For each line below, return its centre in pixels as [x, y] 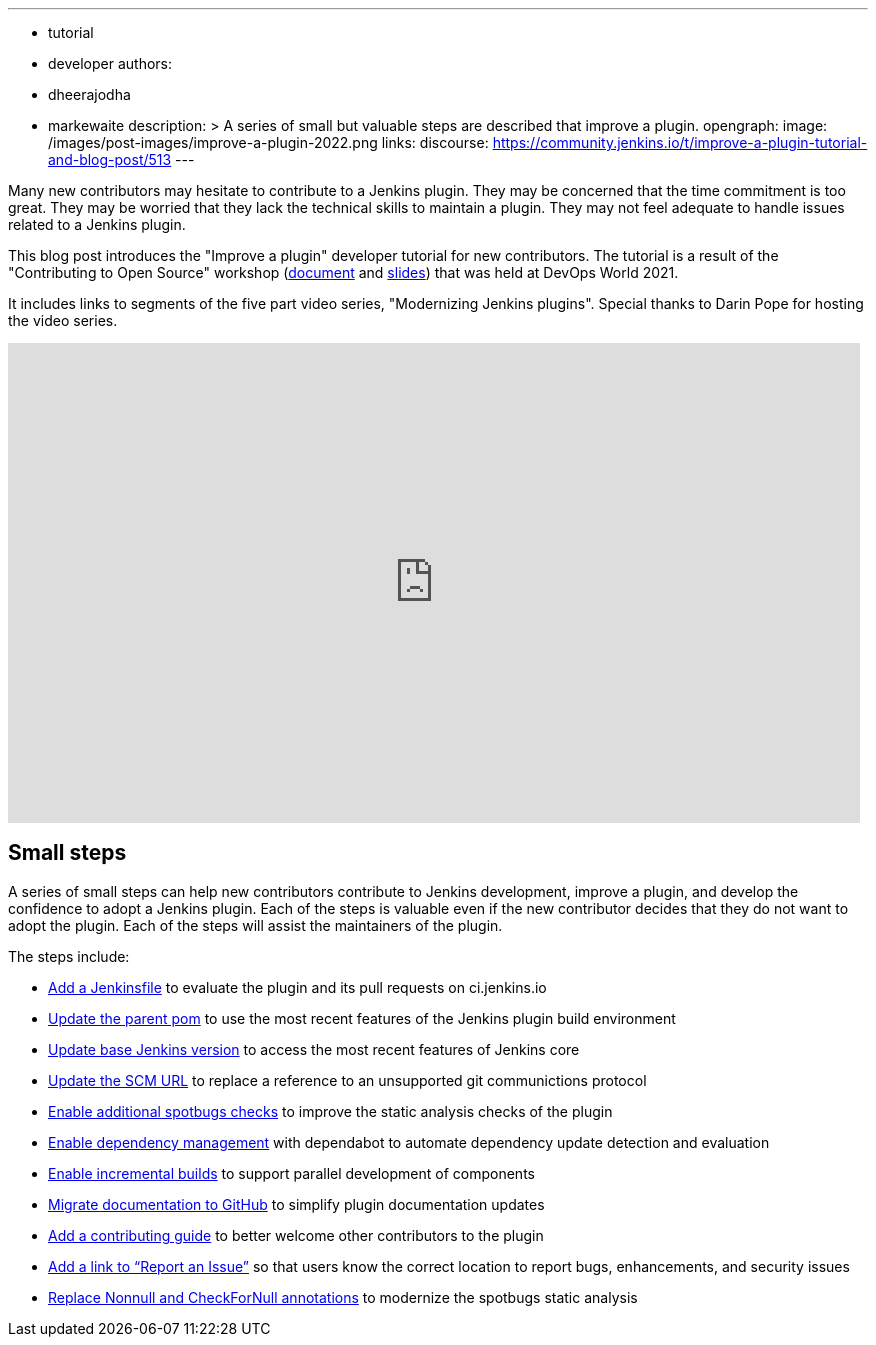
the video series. [63, 320]
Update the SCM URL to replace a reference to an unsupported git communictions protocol [347, 1080]
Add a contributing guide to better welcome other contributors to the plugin [296, 1235]
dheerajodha [89, 94]
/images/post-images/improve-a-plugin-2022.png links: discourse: [268, 142]
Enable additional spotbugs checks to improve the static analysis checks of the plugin [330, 1111]
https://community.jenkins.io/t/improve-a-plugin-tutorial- [680, 142]
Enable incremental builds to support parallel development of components [291, 1173]
